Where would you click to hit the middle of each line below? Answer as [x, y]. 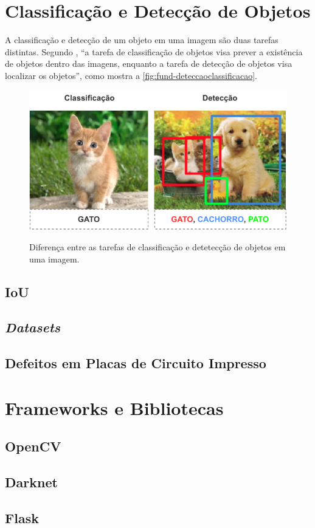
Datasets [33, 327]
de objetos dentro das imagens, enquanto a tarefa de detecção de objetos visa [149, 63]
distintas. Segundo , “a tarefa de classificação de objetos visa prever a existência [154, 51]
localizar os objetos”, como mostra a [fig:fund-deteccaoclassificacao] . [131, 75]
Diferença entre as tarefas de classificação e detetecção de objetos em [157, 247]
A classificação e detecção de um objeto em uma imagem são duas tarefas [142, 40]
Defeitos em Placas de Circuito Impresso [136, 363]
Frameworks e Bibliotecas [114, 407]
